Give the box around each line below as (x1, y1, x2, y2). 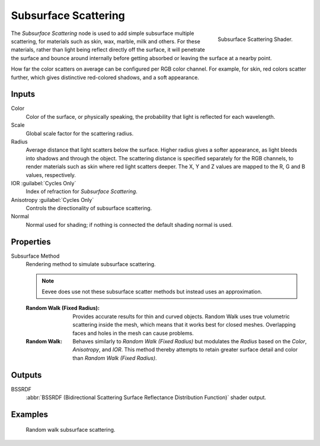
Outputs (11, 370, 42, 380)
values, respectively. (25, 171, 76, 178)
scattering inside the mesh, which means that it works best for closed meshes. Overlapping (72, 321, 296, 328)
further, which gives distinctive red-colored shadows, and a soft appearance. (11, 74, 200, 81)
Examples (11, 409, 49, 419)
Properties (11, 236, 51, 246)
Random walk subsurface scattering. (25, 426, 116, 434)
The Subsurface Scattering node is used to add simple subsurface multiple (11, 30, 194, 37)
